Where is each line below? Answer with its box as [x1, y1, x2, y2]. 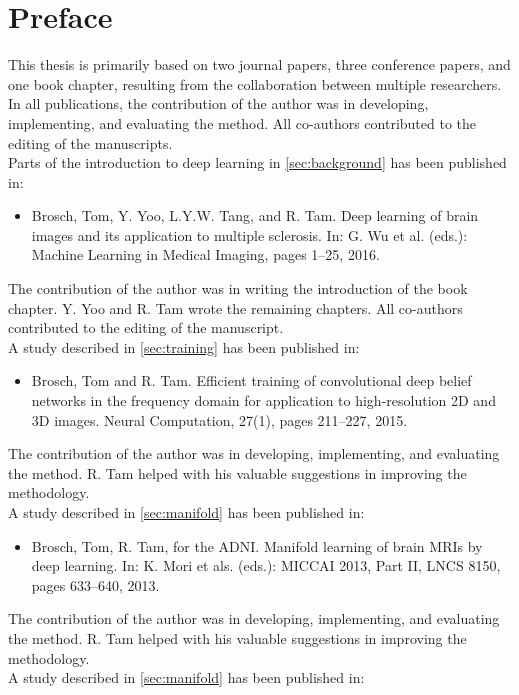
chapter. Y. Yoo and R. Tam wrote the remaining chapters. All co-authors [8, 297, 463, 318]
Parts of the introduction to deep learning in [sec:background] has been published [8, 152, 507, 173]
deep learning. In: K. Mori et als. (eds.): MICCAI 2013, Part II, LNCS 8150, [31, 555, 501, 576]
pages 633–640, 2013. [31, 574, 160, 595]
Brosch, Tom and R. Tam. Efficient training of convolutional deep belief [31, 370, 472, 391]
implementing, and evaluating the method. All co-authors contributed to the [8, 112, 477, 133]
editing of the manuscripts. [8, 132, 173, 153]
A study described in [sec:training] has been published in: [8, 336, 360, 357]
